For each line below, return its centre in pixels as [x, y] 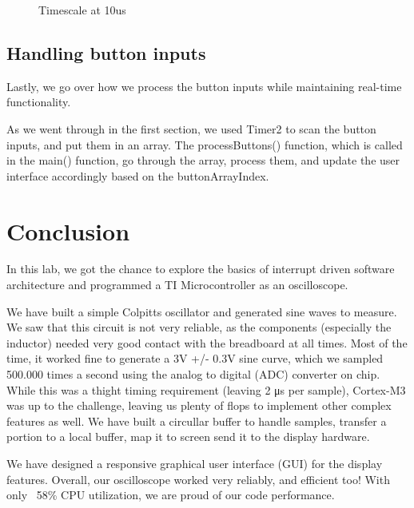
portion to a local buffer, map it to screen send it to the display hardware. [188, 437]
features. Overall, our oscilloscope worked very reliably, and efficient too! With [198, 479]
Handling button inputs [106, 52]
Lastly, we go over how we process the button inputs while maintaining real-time [204, 86]
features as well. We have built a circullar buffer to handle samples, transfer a [197, 421]
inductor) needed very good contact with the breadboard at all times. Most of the [207, 342]
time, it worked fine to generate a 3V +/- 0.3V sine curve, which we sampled [195, 358]
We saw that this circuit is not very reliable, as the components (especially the [199, 327]
